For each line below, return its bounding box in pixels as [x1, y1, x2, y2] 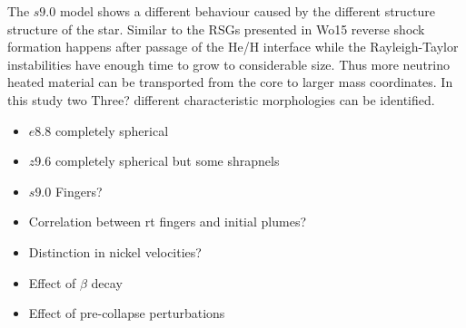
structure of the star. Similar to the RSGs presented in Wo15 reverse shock [7, 19, 425, 38]
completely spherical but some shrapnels [55, 151, 280, 170]
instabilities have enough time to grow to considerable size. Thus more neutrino [7, 54, 451, 73]
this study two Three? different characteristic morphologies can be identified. [7, 90, 435, 109]
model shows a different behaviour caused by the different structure [59, 2, 436, 20]
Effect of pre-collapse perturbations [28, 304, 225, 323]
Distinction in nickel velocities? [28, 242, 202, 261]
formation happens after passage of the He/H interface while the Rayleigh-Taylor [7, 37, 459, 56]
